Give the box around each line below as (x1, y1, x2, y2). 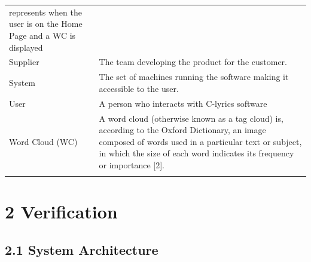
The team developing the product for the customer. (99, 56, 287, 68)
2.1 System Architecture (5, 240, 158, 258)
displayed (9, 41, 43, 53)
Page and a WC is (9, 29, 76, 41)
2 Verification (5, 199, 118, 224)
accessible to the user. (99, 82, 179, 94)
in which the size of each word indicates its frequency (99, 147, 294, 159)
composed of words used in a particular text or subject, (99, 135, 302, 147)
